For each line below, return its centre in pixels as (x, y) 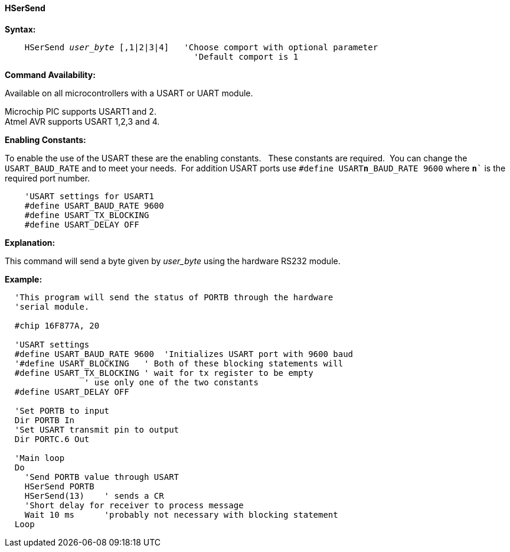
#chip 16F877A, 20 (57, 325)
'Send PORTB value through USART (102, 477)
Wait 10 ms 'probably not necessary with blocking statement (181, 514)
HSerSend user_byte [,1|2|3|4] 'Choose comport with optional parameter (201, 47)
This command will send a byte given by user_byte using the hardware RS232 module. (173, 261)
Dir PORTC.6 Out (52, 439)
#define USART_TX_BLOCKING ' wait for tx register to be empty (164, 373)
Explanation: (30, 242)
